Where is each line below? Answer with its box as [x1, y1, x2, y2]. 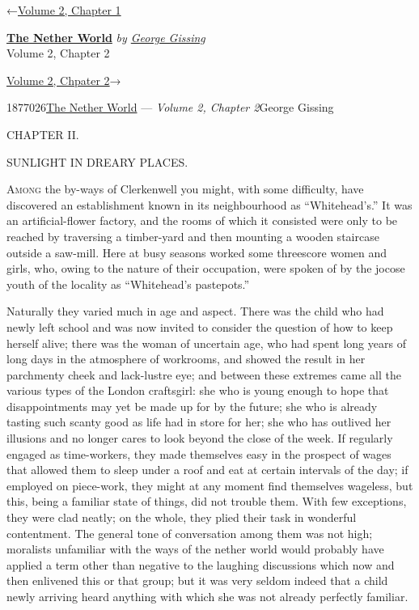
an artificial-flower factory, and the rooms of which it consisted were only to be [6, 212, 398, 229]
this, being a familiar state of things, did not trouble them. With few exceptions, [6, 493, 407, 510]
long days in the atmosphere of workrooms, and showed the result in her [6, 350, 366, 367]
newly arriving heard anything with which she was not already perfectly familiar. [6, 588, 408, 604]
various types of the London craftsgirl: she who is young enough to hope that [6, 382, 389, 399]
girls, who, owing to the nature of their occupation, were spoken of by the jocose [6, 260, 405, 277]
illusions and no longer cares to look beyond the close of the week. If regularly [6, 430, 393, 447]
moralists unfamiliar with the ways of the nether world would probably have [6, 540, 384, 557]
